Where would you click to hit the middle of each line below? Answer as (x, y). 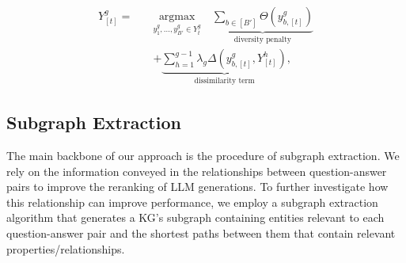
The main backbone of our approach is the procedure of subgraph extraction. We (203, 155)
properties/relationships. (66, 248)
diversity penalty (262, 39)
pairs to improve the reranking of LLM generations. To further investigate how (197, 187)
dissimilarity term (224, 81)
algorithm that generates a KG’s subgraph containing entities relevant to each (195, 217)
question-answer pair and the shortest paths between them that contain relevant (201, 233)
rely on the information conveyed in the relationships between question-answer (197, 171)
